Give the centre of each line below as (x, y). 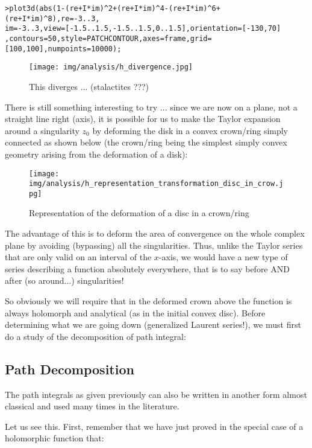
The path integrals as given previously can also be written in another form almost (156, 394)
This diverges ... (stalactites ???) (89, 86)
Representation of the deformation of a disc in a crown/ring (139, 213)
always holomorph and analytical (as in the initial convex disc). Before (135, 312)
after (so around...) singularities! (64, 280)
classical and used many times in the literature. (92, 406)
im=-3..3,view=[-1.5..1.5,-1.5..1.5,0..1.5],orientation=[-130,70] (143, 29)
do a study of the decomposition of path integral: (95, 336)
